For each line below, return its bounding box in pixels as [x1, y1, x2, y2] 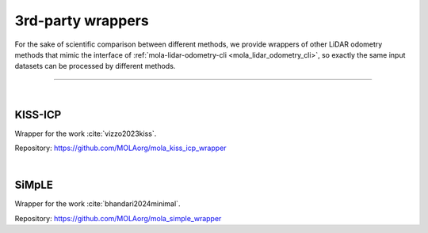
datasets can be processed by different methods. [14, 62, 176, 71]
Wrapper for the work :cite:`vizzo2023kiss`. [14, 129, 157, 138]
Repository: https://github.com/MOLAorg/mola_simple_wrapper [14, 213, 222, 223]
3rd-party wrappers [14, 12, 150, 29]
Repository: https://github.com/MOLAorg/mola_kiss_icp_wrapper [14, 143, 227, 153]
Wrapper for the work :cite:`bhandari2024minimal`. [14, 199, 181, 209]
